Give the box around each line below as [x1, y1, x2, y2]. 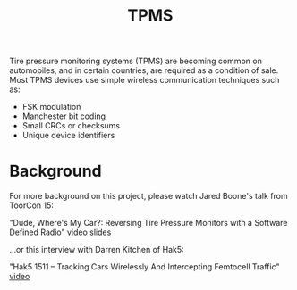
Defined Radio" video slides [9, 227, 112, 237]
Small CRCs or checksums [21, 120, 121, 131]
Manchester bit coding [21, 111, 106, 121]
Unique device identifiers [21, 130, 115, 141]
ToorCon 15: [9, 200, 54, 211]
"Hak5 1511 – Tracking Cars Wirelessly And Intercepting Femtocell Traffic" [9, 261, 280, 272]
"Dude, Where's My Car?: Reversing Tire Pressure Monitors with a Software [9, 218, 288, 228]
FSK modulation [21, 102, 81, 112]
